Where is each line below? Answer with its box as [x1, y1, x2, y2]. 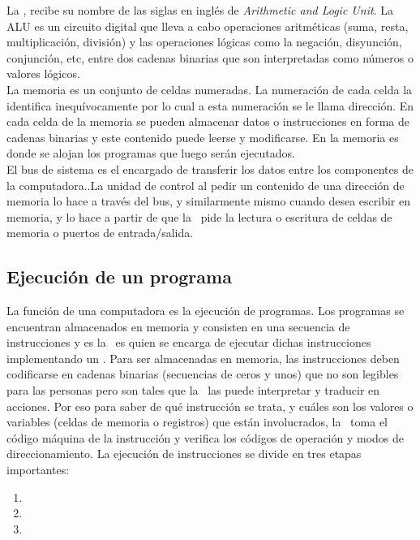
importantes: [6, 461, 70, 478]
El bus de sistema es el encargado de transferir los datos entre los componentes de [6, 160, 414, 177]
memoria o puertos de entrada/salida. [6, 224, 194, 241]
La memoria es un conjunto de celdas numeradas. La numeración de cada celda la [6, 80, 413, 97]
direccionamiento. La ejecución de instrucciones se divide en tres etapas [6, 445, 362, 462]
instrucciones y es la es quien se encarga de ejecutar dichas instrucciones [6, 334, 371, 351]
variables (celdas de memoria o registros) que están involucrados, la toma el [6, 413, 388, 430]
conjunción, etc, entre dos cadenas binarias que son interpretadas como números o [6, 49, 414, 66]
